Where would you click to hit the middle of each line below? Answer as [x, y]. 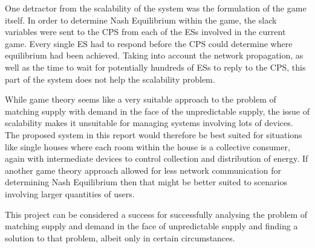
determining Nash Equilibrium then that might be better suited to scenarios [146, 182]
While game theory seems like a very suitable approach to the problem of [141, 99]
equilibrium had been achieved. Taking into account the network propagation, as [154, 55]
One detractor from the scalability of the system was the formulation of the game [156, 8]
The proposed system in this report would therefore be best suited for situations [154, 134]
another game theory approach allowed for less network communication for [143, 170]
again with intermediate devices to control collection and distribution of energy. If [157, 158]
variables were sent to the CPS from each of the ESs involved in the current [145, 32]
